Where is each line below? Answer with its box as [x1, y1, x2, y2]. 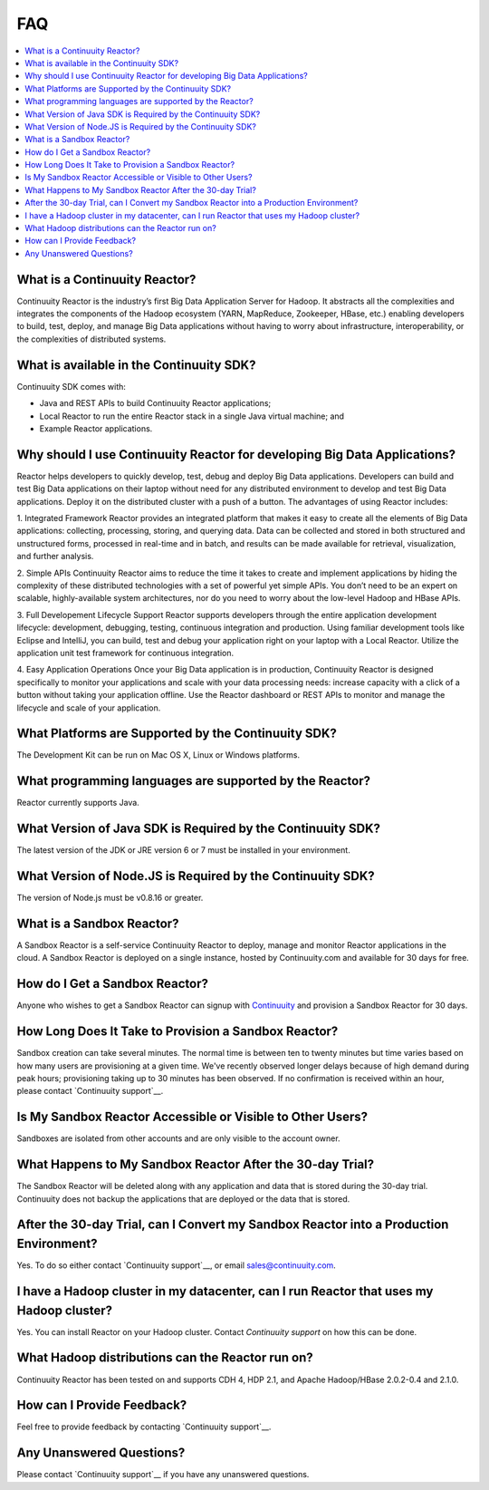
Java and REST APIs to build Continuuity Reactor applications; [39, 398, 272, 409]
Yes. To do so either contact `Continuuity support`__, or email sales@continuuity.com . [16, 1260, 337, 1271]
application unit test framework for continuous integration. [16, 647, 235, 658]
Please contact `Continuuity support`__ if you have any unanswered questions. [16, 1469, 310, 1480]
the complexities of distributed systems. [16, 334, 167, 344]
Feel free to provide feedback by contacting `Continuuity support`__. [16, 1421, 272, 1432]
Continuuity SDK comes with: [16, 381, 127, 392]
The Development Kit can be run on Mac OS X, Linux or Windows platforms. [16, 750, 301, 760]
